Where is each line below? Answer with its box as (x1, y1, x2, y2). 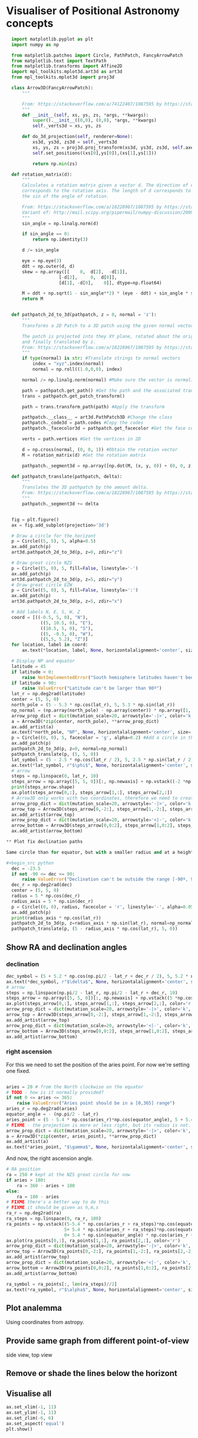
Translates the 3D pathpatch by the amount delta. (21, 484, 149, 490)
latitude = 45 (11, 663, 46, 669)
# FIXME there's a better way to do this (6, 1199, 110, 1205)
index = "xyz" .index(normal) (32, 361, 104, 367)
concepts (6, 17, 54, 30)
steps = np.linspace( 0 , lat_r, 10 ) (11, 773, 99, 779)
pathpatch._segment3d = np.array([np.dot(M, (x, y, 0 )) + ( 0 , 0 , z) (21, 463, 194, 469)
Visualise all (6, 1388, 52, 1398)
